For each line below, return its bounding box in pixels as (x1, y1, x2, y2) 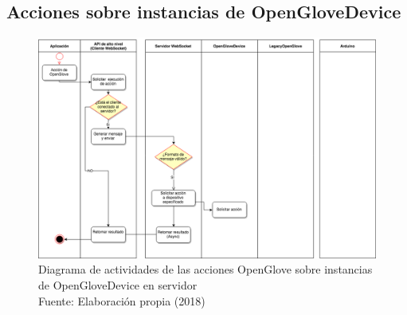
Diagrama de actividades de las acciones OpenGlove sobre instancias (38, 261, 373, 278)
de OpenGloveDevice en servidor (38, 276, 198, 293)
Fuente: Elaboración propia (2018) (38, 292, 205, 309)
